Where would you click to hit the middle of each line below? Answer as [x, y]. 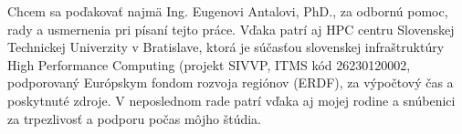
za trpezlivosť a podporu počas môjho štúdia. [135, 118]
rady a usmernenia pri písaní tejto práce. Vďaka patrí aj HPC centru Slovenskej [231, 29]
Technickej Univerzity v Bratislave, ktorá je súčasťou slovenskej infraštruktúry [226, 47]
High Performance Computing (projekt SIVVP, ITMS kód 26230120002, [209, 64]
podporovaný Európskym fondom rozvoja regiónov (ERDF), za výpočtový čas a [231, 82]
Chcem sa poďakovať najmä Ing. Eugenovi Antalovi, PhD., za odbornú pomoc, [228, 11]
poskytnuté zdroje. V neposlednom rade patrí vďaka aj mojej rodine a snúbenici [231, 100]
